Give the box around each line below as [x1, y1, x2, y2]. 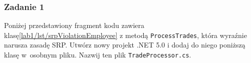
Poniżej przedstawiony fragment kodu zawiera [4, 20, 145, 30]
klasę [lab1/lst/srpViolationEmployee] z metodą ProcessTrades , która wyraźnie [4, 29, 247, 40]
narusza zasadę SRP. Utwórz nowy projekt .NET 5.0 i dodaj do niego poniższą [4, 39, 245, 50]
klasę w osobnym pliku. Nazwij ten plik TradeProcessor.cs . [4, 49, 191, 60]
